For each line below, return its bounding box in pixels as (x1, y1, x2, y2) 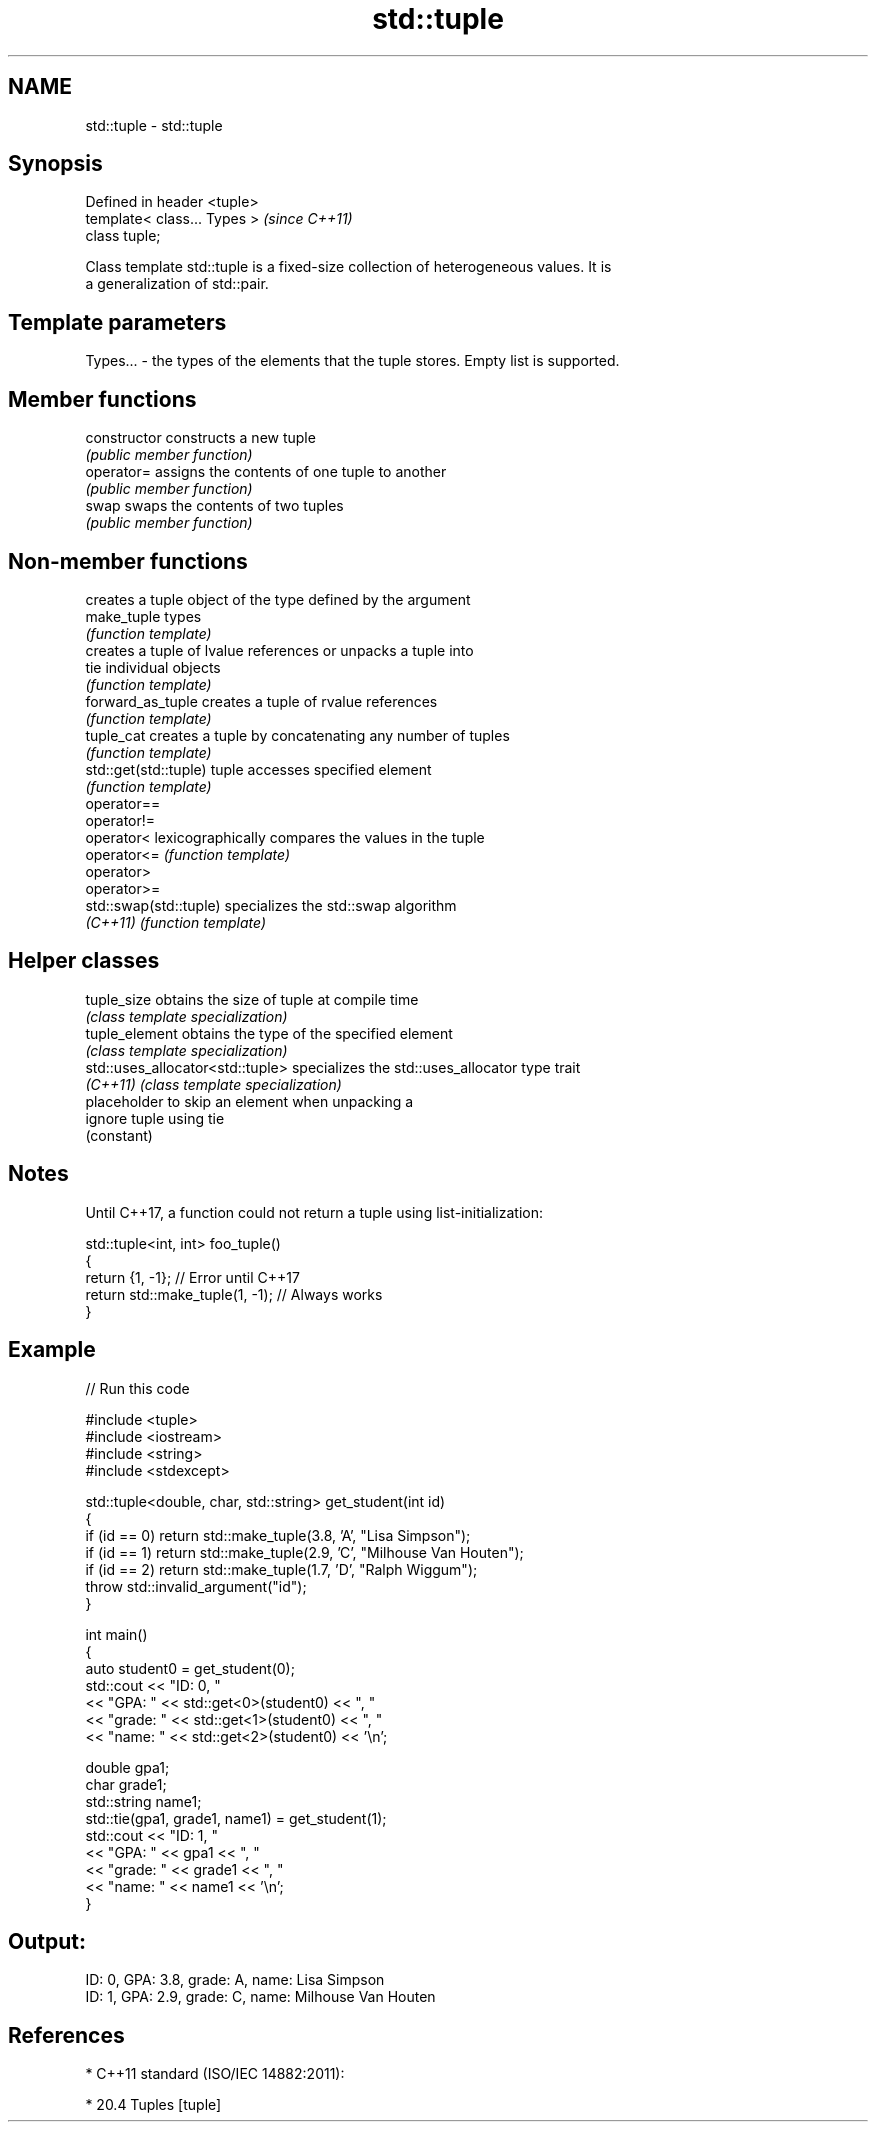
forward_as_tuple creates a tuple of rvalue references (85, 692, 438, 710)
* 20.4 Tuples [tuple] (85, 2096, 222, 2114)
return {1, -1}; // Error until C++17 (85, 1268, 300, 1286)
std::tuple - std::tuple (85, 116, 223, 134)
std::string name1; (85, 1792, 202, 1810)
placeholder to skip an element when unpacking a (85, 1092, 414, 1110)
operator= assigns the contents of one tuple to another (85, 463, 447, 481)
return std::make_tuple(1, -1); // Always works (85, 1285, 383, 1303)
